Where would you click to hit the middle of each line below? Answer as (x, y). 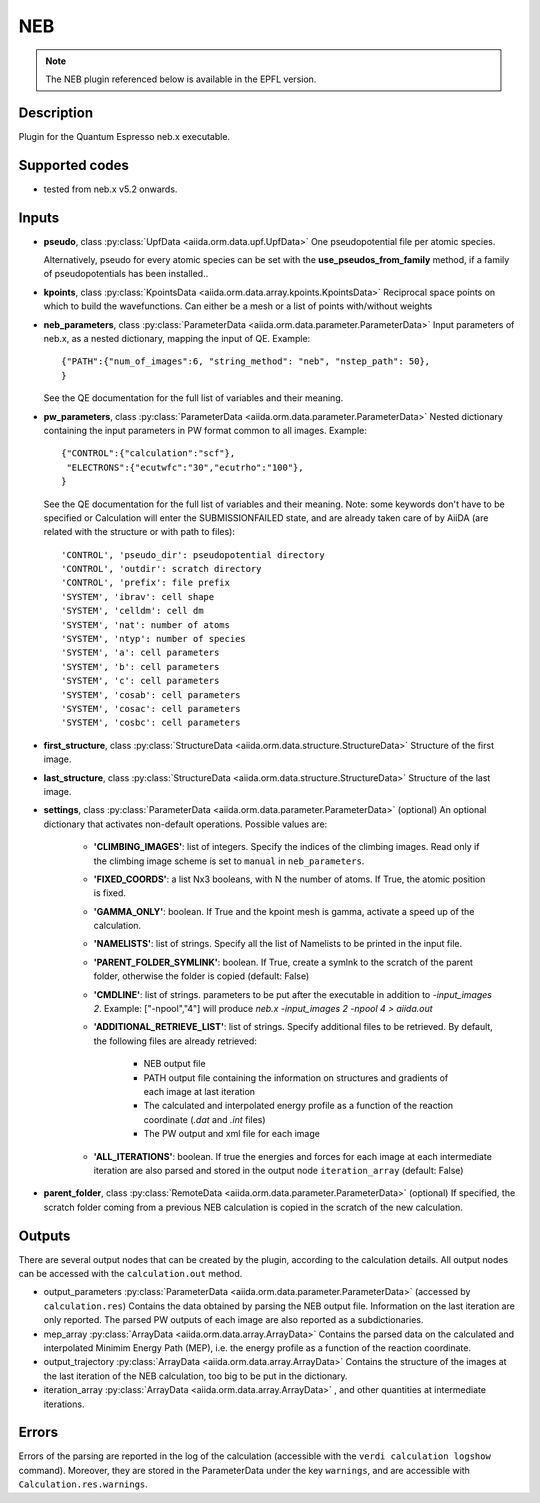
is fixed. (110, 893)
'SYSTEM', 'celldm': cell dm (132, 611)
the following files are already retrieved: (175, 1041)
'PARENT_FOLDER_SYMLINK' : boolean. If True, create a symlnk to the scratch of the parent (283, 962)
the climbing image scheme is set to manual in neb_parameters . (229, 861)
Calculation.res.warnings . (83, 1484)
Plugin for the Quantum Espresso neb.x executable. (124, 136)
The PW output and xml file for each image (231, 1134)
